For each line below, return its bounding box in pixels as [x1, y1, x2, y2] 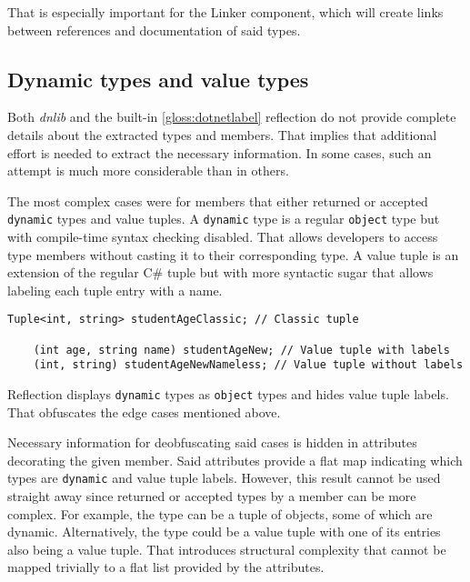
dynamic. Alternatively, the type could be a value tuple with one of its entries [7, 522, 441, 541]
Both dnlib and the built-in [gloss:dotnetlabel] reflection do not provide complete [7, 107, 456, 126]
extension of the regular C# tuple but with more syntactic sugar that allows [7, 263, 434, 282]
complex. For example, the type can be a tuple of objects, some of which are [7, 504, 433, 523]
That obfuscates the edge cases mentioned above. [7, 402, 281, 421]
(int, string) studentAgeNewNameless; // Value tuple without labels [33, 358, 464, 372]
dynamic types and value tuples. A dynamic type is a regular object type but [7, 209, 440, 228]
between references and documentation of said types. [7, 20, 301, 39]
